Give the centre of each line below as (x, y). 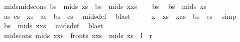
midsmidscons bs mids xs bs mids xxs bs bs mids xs (105, 6)
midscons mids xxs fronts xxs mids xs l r (78, 35)
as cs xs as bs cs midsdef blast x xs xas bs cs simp (120, 16)
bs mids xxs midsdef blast (53, 25)
